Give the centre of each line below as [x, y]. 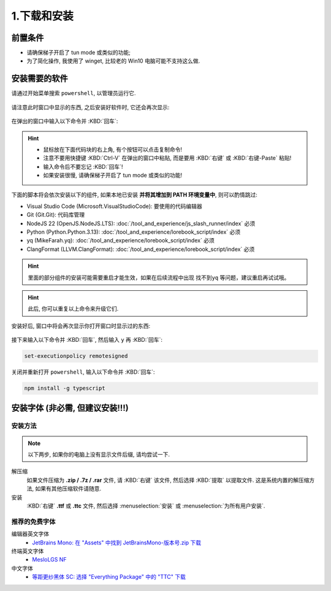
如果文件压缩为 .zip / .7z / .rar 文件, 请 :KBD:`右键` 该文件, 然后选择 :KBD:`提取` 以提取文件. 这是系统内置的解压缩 [168, 480]
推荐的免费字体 [33, 522]
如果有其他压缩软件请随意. [68, 489]
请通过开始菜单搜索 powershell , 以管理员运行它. [74, 93]
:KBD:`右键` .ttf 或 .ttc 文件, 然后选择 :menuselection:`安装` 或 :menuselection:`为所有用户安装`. [146, 506]
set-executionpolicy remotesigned [76, 356]
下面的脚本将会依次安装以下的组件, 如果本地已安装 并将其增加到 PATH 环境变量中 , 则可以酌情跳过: [134, 195]
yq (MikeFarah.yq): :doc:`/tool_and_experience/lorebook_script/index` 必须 [120, 241]
